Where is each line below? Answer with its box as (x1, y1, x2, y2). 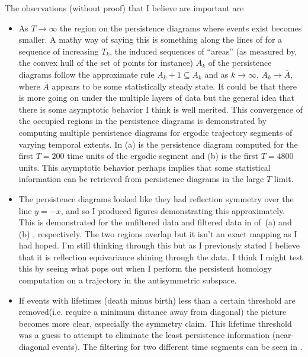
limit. (274, 173, 294, 185)
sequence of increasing (18, 44, 99, 57)
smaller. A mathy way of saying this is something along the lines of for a (18, 33, 283, 46)
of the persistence (208, 56, 272, 69)
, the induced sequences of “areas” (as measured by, (110, 44, 297, 57)
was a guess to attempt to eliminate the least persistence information (18, 329, 270, 341)
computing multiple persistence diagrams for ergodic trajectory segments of (18, 126, 293, 138)
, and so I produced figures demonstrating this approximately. (60, 204, 285, 216)
